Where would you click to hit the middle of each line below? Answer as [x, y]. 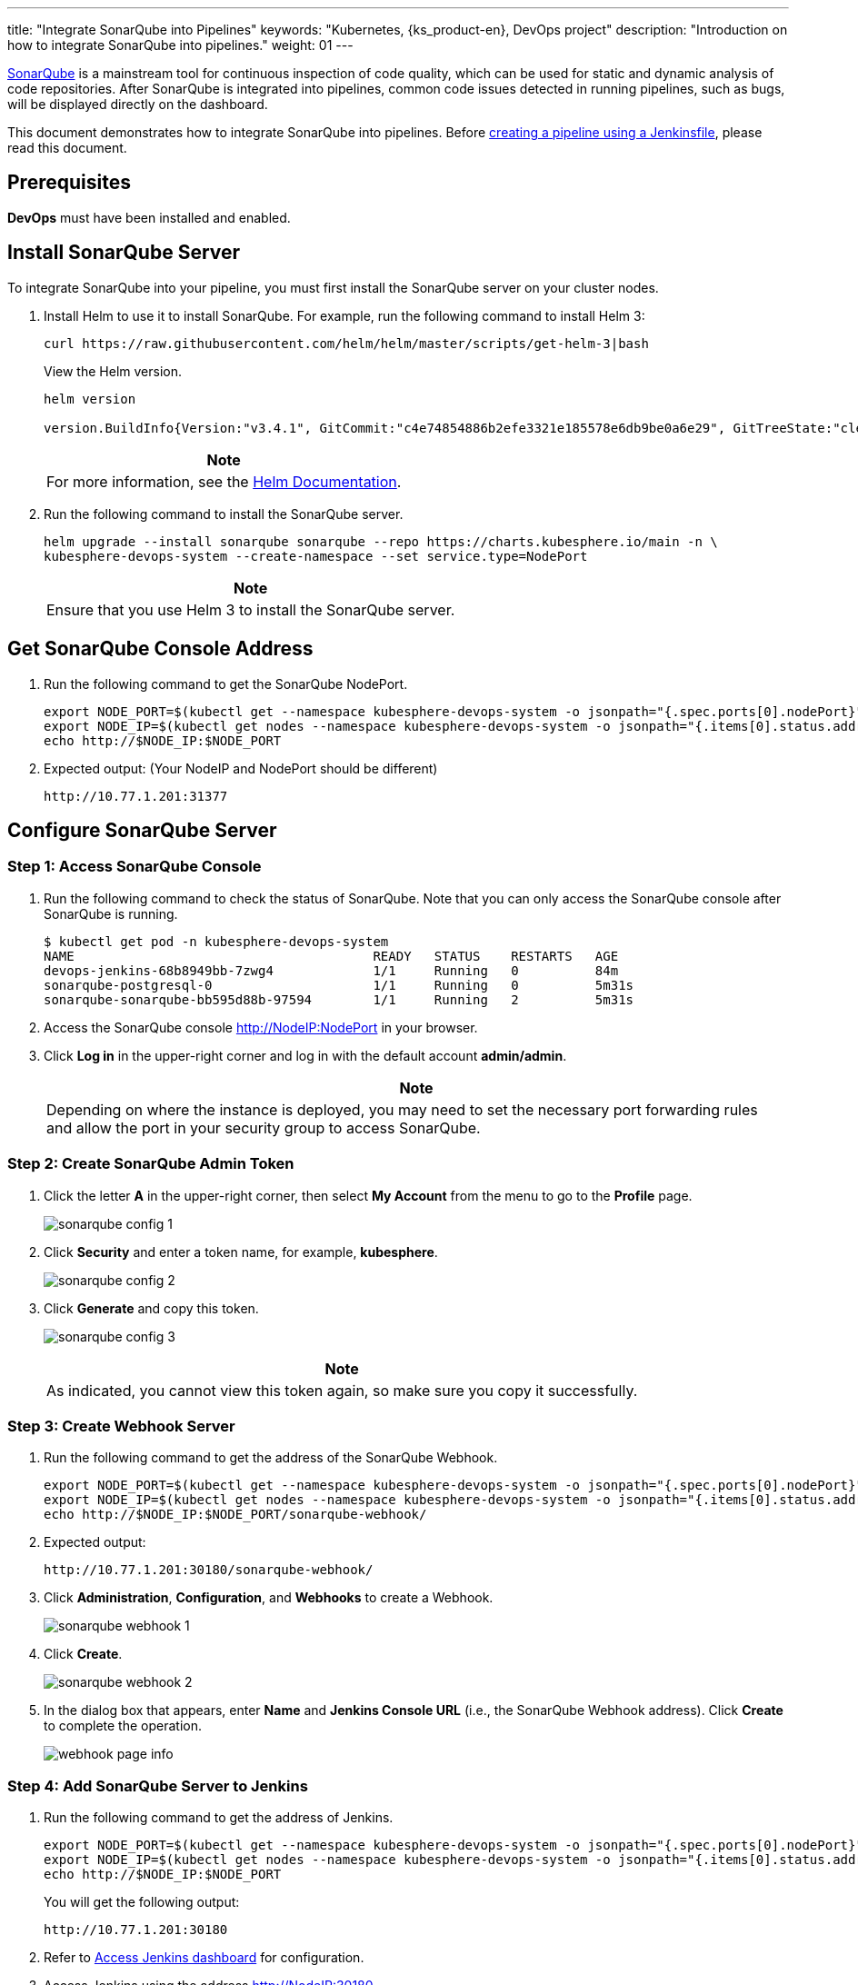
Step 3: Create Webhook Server [121, 1426]
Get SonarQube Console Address [160, 649]
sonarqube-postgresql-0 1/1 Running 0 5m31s [339, 985]
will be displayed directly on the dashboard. [138, 104]
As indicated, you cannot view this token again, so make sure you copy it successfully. [342, 1390]
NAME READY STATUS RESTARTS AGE [331, 956]
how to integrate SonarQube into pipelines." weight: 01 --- [180, 45]
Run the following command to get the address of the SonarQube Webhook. [271, 1458]
